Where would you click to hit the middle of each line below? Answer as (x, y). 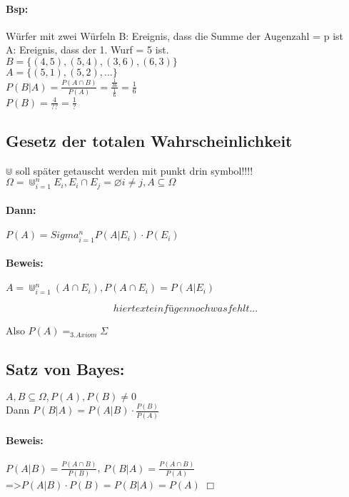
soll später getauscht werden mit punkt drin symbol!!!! (134, 170)
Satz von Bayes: (65, 369)
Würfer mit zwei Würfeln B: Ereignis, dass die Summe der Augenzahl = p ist (174, 35)
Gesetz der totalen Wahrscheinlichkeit (149, 140)
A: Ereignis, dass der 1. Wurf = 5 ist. (87, 50)
